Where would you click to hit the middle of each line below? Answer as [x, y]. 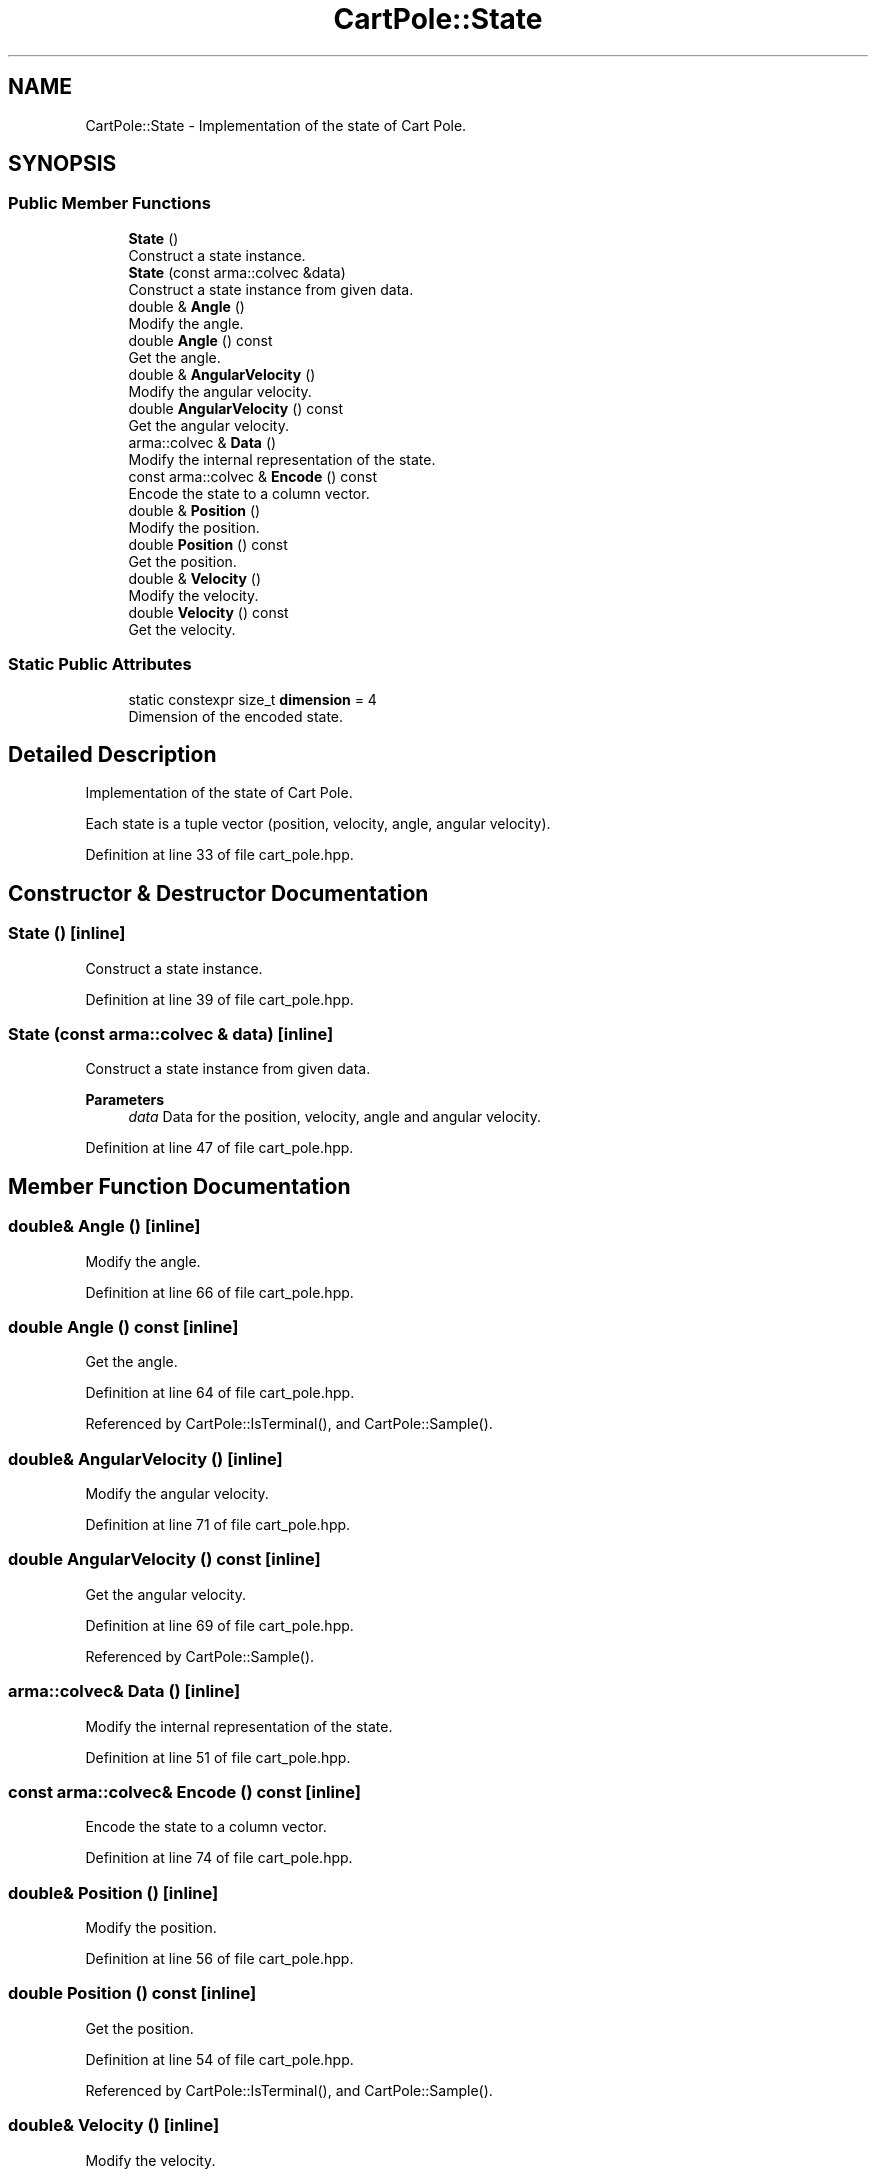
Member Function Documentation [179, 1186]
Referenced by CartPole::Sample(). [200, 1656]
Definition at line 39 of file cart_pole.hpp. [219, 999]
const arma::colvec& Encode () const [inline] [184, 1791]
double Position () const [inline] [132, 1993]
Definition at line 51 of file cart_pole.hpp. [218, 1757]
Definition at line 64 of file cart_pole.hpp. [220, 1393]
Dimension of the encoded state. [236, 716]
